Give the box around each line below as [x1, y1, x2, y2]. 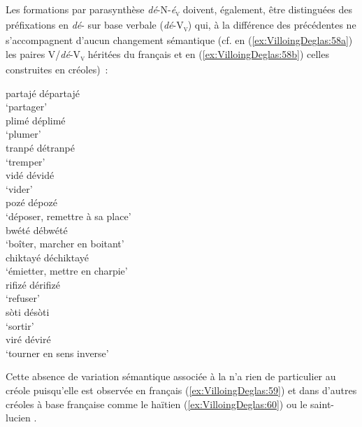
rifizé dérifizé [6, 277, 60, 291]
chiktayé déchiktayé [6, 249, 89, 264]
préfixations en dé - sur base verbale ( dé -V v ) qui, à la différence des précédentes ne [6, 17, 356, 34]
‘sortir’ [6, 318, 34, 333]
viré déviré [6, 332, 51, 347]
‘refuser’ [6, 291, 40, 305]
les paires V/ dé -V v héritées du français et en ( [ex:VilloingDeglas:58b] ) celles [6, 46, 329, 63]
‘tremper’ [6, 154, 45, 168]
